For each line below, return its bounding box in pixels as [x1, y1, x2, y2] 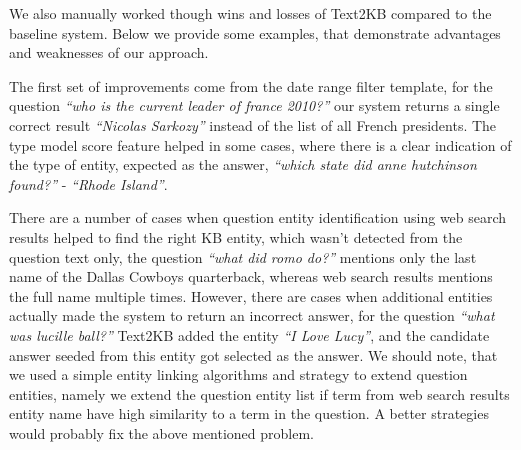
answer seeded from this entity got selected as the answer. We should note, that [9, 344, 498, 365]
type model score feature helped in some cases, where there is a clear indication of [9, 134, 512, 155]
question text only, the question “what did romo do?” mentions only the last [9, 246, 477, 267]
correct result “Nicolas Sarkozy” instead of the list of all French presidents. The [9, 114, 497, 135]
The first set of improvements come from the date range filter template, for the [9, 75, 493, 96]
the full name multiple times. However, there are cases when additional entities [9, 285, 493, 306]
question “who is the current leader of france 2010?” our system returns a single [9, 95, 500, 116]
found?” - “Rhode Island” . [9, 173, 168, 194]
